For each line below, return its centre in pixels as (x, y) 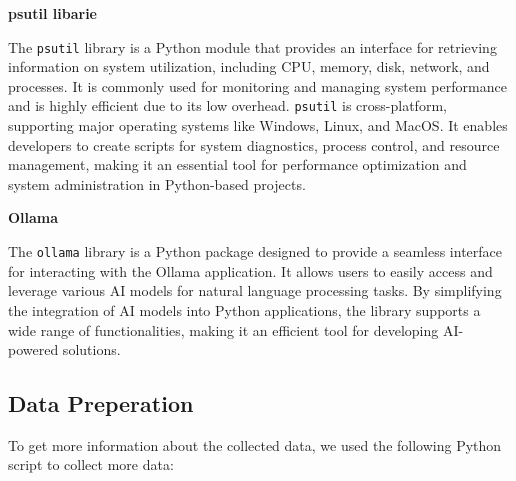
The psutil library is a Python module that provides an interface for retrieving (252, 46)
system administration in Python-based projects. (157, 183)
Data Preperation (101, 403)
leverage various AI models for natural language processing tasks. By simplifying (255, 290)
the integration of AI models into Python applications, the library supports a (244, 309)
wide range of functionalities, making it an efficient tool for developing (223, 329)
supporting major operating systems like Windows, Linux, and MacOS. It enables (258, 125)
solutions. (91, 349)
